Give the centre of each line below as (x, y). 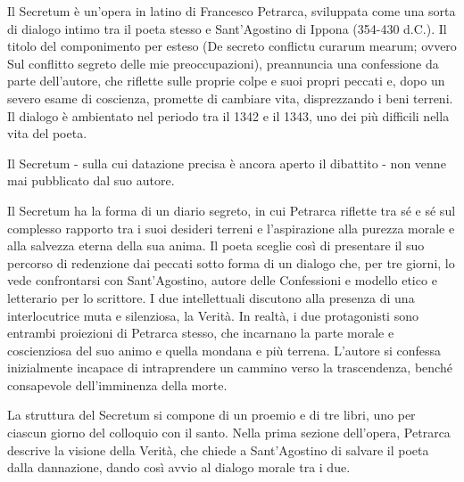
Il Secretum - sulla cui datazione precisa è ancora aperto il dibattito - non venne (227, 163)
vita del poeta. (47, 133)
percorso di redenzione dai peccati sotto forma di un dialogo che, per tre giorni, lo (231, 262)
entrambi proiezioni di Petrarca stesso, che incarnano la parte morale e (201, 333)
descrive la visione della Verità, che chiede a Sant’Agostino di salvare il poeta (218, 449)
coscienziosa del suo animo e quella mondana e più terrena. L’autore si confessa (224, 350)
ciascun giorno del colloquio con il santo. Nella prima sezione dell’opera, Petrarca (229, 433)
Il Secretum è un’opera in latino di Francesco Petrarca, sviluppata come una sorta (232, 11)
